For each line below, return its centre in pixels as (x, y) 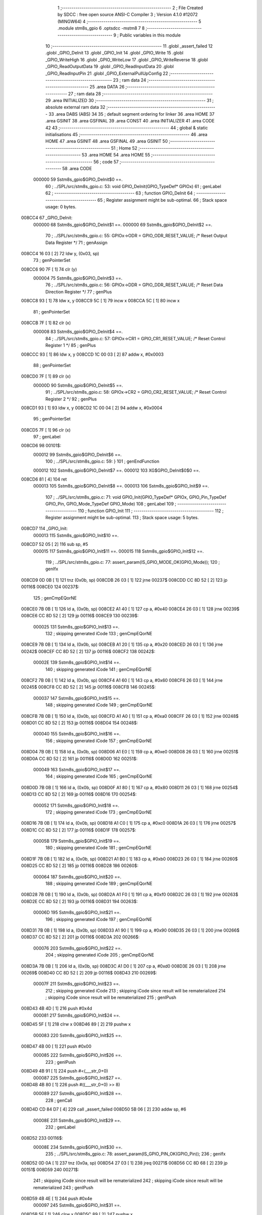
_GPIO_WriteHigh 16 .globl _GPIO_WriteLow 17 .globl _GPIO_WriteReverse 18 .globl (127, 60)
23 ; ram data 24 (130, 80)
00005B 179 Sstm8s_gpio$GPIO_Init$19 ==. (77, 841)
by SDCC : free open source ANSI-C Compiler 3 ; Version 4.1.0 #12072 (128, 15)
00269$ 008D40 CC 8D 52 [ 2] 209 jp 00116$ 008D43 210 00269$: (89, 972)
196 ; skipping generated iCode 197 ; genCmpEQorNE (99, 919)
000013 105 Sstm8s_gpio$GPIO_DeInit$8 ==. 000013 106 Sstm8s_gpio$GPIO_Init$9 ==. (121, 486)
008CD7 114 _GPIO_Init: (44, 529)
